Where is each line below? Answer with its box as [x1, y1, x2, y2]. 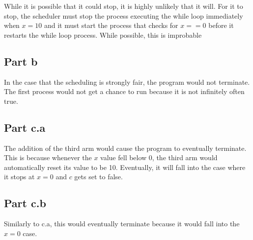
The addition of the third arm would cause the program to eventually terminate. [4, 143, 247, 153]
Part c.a [4, 120, 46, 135]
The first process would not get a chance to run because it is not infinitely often [4, 86, 245, 96]
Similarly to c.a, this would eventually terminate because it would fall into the [4, 218, 240, 229]
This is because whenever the [4, 152, 92, 163]
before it [208, 20, 234, 30]
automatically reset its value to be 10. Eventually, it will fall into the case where [4, 162, 246, 172]
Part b [4, 53, 38, 69]
